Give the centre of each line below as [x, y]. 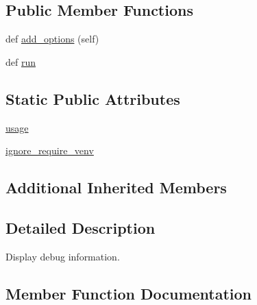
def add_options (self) [52, 39]
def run [21, 61]
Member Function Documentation [129, 293]
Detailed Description [81, 227]
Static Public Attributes [93, 98]
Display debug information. [63, 256]
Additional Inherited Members [116, 187]
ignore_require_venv [50, 150]
